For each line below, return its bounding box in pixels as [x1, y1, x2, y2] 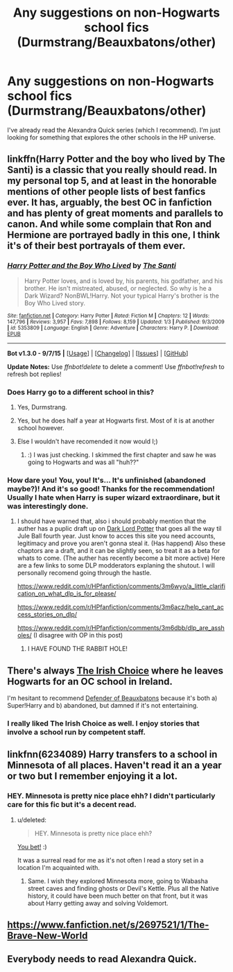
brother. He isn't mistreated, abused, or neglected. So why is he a [24, 284, 212, 292]
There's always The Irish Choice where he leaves [7, 665, 224, 676]
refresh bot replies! [7, 370, 62, 378]
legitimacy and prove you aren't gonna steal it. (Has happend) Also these [17, 539, 226, 547]
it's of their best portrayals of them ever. [7, 240, 186, 252]
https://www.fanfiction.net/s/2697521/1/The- [7, 919, 209, 931]
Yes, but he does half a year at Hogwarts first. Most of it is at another [17, 416, 215, 425]
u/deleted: [17, 815, 47, 824]
